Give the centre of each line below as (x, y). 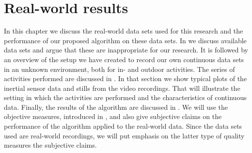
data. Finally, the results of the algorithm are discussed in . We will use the (116, 107)
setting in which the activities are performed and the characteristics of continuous (125, 97)
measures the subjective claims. (50, 145)
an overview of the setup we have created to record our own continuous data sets (124, 59)
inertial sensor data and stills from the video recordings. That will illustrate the (122, 88)
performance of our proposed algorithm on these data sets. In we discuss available (125, 40)
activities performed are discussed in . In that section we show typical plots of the (126, 78)
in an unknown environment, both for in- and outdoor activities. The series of (119, 69)
